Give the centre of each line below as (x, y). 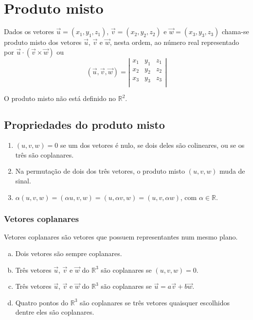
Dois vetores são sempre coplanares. (69, 253)
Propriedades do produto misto (84, 125)
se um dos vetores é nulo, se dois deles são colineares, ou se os (152, 145)
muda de (232, 171)
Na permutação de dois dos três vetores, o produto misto (100, 171)
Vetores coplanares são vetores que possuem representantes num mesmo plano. (121, 237)
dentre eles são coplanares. (55, 312)
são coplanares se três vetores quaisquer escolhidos (155, 302)
